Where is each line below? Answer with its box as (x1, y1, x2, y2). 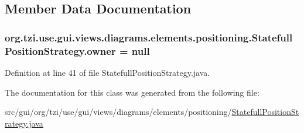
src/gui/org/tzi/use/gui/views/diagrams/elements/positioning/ (5, 106, 232, 118)
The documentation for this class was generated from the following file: (5, 86, 259, 98)
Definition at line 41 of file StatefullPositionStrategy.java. (5, 66, 210, 78)
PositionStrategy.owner (5, 43, 116, 58)
